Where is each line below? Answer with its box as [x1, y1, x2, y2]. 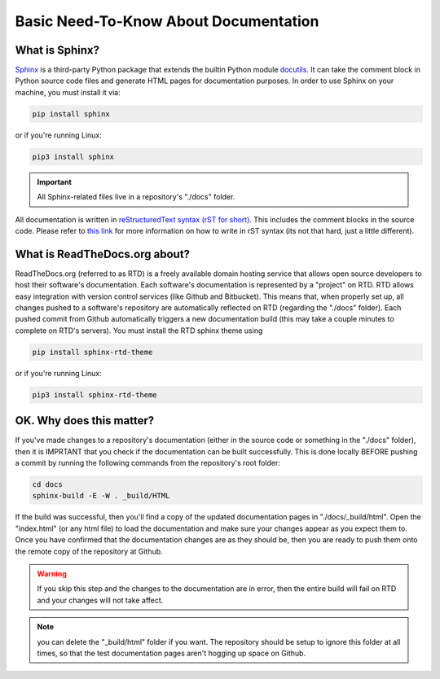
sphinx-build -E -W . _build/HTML [32, 491, 170, 501]
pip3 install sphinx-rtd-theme [32, 390, 158, 399]
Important [37, 177, 73, 186]
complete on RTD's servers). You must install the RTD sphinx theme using [15, 326, 263, 335]
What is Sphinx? [15, 43, 99, 57]
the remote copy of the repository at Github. [15, 546, 163, 556]
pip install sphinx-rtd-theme [32, 347, 153, 357]
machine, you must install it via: [15, 87, 121, 97]
